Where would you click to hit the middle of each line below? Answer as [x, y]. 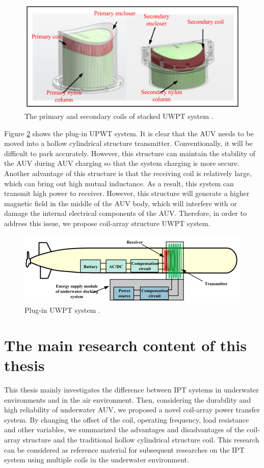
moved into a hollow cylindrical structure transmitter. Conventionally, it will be [128, 143]
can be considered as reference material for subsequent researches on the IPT [124, 449]
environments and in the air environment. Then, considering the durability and [128, 399]
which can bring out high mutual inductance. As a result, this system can [119, 183]
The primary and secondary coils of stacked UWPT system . [119, 116]
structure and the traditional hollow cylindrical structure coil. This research [141, 439]
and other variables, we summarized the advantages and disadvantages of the [124, 429]
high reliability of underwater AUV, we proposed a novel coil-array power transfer [132, 410]
